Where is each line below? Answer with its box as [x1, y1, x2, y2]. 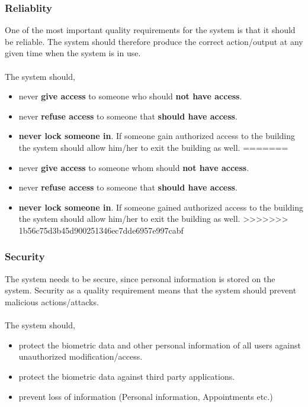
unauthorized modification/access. [18, 350, 143, 363]
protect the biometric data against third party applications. [18, 370, 235, 382]
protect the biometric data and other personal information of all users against [18, 338, 301, 351]
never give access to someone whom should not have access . [18, 161, 249, 173]
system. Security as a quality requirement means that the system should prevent [5, 284, 297, 296]
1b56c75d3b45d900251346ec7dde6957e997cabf [18, 224, 184, 236]
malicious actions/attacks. [5, 295, 99, 308]
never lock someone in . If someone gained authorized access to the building [18, 201, 304, 213]
